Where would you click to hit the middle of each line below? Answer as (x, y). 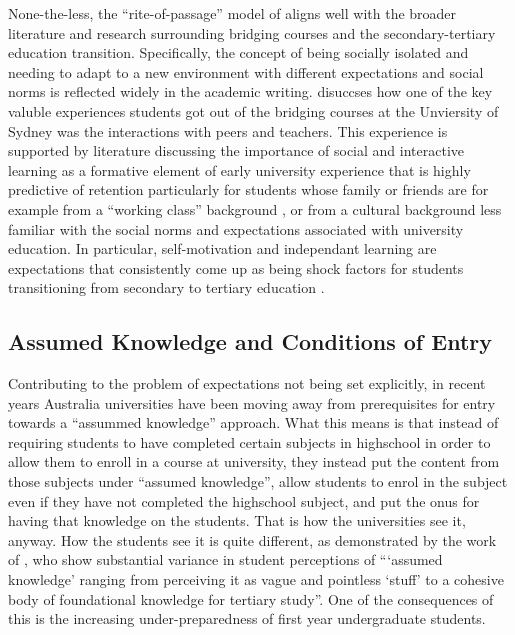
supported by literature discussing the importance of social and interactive (236, 150)
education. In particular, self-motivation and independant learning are (222, 248)
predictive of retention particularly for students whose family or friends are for (248, 189)
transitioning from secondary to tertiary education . (166, 287)
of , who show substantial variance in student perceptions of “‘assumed (225, 559)
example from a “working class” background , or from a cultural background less (255, 208)
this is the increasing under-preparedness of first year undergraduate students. (247, 618)
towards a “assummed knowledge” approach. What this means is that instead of (253, 422)
